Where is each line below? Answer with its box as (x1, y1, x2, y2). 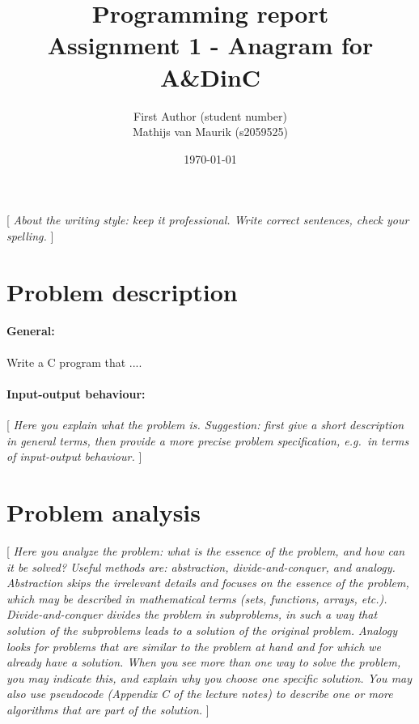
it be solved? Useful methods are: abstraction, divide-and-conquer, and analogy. (6, 558, 396, 575)
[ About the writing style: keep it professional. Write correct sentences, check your (6, 211, 409, 228)
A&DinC (159, 60, 261, 93)
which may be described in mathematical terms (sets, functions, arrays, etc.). (6, 590, 387, 607)
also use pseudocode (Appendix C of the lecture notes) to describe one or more (6, 685, 393, 702)
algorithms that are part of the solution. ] (6, 701, 209, 718)
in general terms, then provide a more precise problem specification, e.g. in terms (6, 432, 409, 449)
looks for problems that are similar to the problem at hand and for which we (6, 637, 382, 654)
